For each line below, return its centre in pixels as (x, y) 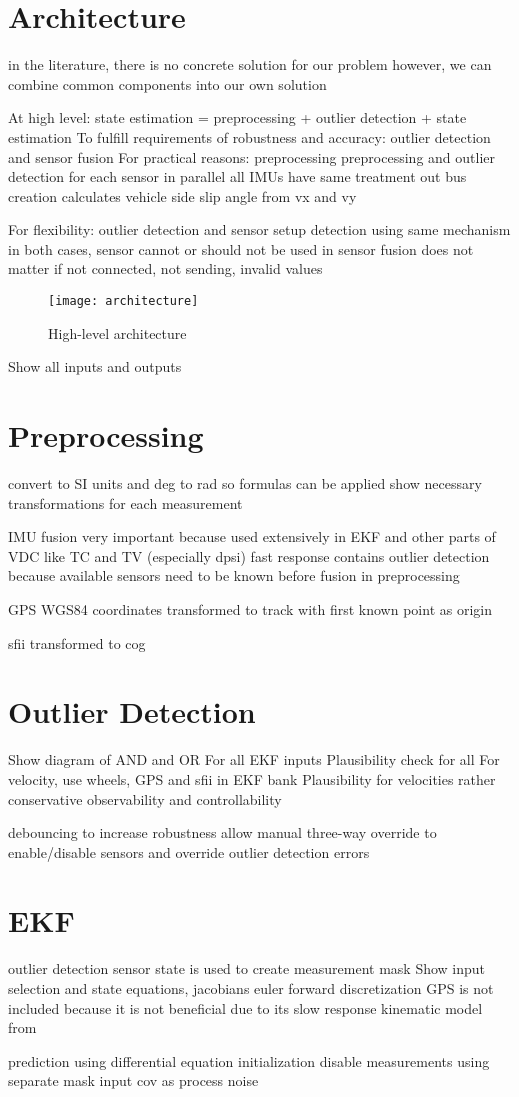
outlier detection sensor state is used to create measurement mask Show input (247, 968)
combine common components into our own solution (167, 83)
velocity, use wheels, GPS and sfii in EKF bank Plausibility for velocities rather (252, 778)
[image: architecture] (123, 301)
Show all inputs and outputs (95, 366)
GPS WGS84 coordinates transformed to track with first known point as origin (250, 609)
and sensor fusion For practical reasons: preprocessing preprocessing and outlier (251, 156)
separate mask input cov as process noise (133, 1080)
